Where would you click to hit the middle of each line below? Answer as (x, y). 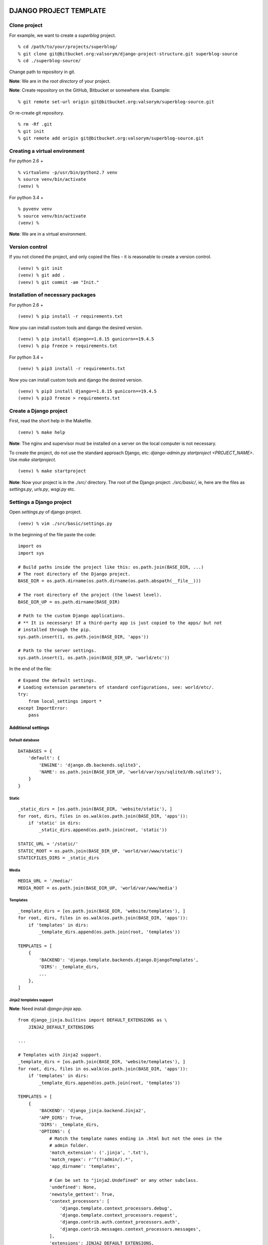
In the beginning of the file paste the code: (53, 535)
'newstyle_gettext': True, (82, 1194)
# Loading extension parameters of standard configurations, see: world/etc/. (116, 687)
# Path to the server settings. (57, 651)
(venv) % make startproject (52, 471)
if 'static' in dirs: (55, 823)
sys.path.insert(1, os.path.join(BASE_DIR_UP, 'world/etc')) (94, 658)
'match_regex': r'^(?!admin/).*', (91, 1159)
